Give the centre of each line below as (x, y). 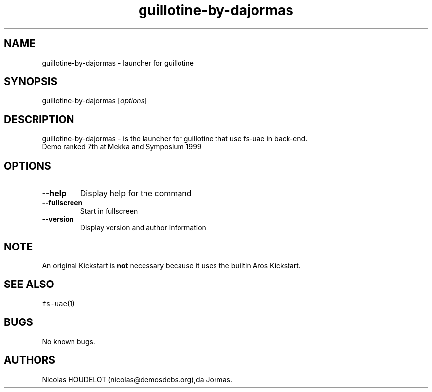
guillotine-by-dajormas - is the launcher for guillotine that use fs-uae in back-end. (175, 139)
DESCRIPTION (39, 119)
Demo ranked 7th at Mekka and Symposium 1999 (122, 147)
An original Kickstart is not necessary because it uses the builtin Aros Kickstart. (171, 265)
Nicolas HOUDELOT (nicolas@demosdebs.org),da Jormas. (137, 379)
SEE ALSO (29, 285)
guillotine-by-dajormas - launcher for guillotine (118, 63)
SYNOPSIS (31, 82)
